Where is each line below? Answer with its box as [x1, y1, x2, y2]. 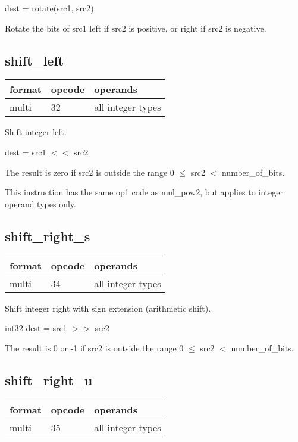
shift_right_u [5, 371, 93, 389]
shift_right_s [5, 226, 90, 245]
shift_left [5, 51, 64, 69]
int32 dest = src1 [5, 322, 67, 334]
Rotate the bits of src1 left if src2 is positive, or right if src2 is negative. [5, 21, 266, 34]
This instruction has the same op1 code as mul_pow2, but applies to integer [5, 186, 283, 198]
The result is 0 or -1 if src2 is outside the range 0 [5, 341, 184, 354]
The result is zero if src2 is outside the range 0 [5, 166, 174, 178]
